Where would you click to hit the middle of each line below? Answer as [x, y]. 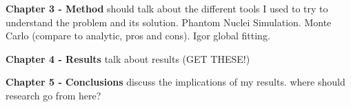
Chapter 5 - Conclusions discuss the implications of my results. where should [175, 82]
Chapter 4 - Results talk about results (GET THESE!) [128, 58]
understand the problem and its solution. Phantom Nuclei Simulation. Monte [169, 22]
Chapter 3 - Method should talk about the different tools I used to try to [167, 8]
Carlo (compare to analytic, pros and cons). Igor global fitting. [138, 36]
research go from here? [53, 95]
